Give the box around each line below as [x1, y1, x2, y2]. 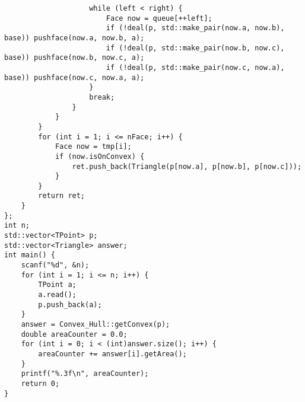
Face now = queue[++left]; [106, 14, 212, 23]
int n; [4, 221, 30, 230]
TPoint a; [38, 280, 77, 289]
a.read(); [38, 291, 77, 299]
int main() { [4, 251, 55, 260]
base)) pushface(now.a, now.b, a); [4, 33, 145, 42]
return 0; [21, 379, 60, 388]
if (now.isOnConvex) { [55, 152, 145, 161]
